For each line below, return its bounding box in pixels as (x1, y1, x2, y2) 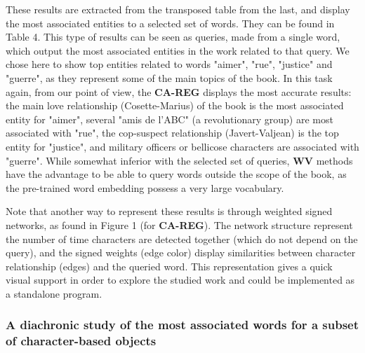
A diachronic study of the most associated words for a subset (6, 316, 359, 333)
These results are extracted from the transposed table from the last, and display (6, 2, 350, 16)
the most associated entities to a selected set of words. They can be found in (6, 15, 335, 30)
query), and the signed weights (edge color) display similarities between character (6, 245, 356, 260)
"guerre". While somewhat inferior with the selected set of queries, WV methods (6, 153, 353, 167)
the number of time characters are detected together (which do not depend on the (6, 231, 358, 246)
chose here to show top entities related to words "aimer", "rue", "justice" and (6, 57, 333, 71)
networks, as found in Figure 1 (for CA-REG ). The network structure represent (6, 217, 353, 232)
